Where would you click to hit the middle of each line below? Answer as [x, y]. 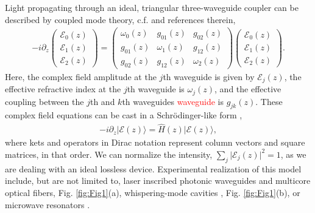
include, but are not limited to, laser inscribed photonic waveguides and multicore [158, 181]
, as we [293, 154]
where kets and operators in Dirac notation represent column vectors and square [155, 142]
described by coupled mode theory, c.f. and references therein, [120, 19]
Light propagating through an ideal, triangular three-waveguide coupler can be [152, 7]
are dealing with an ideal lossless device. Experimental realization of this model [153, 168]
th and [102, 101]
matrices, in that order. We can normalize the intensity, [109, 154]
